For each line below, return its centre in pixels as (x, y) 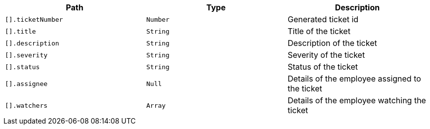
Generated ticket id (323, 19)
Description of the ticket (332, 43)
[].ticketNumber (34, 19)
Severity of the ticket (326, 55)
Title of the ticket (319, 31)
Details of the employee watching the (357, 100)
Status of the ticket (322, 67)
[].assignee (26, 84)
